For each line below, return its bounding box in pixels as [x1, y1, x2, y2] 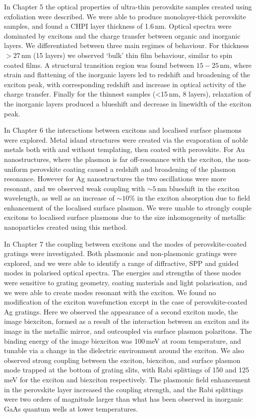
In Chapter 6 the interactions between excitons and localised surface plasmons [4, 125, 242, 135]
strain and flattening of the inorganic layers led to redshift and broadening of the [4, 69, 250, 80]
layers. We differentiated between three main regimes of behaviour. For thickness [4, 40, 249, 51]
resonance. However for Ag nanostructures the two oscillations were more [4, 173, 226, 184]
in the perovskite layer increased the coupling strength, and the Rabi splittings [4, 384, 244, 394]
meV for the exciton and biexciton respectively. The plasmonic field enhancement [4, 374, 251, 384]
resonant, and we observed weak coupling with [4, 183, 145, 193]
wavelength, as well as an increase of [4, 193, 115, 203]
